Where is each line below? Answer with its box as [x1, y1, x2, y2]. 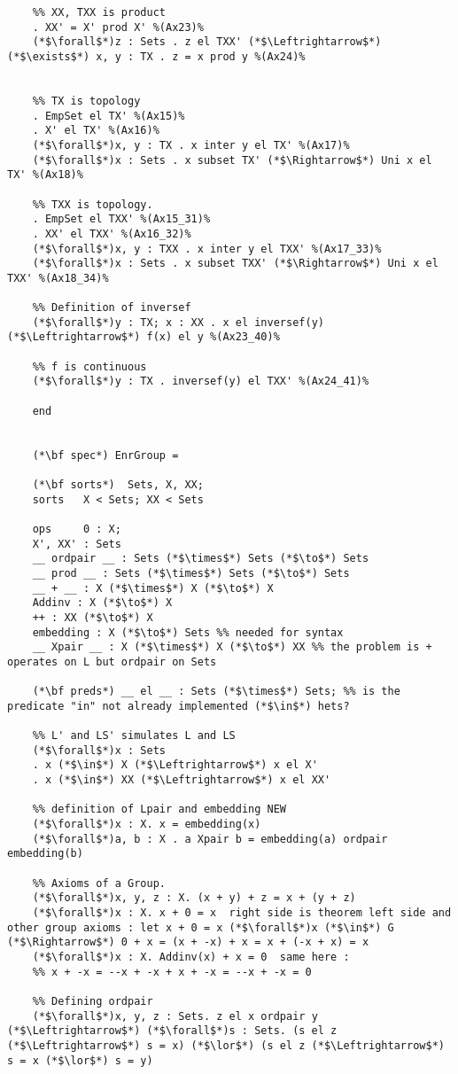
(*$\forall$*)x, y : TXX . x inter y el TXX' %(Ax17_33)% [32, 242, 382, 255]
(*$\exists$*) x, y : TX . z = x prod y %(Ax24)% [7, 50, 306, 63]
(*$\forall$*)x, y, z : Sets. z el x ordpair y [32, 1009, 318, 1023]
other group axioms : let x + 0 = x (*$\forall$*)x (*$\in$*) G [7, 921, 394, 934]
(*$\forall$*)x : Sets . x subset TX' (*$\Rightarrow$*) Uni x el [32, 153, 432, 167]
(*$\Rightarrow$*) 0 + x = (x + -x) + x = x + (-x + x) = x [7, 936, 369, 949]
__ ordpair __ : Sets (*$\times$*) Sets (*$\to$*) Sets [32, 552, 369, 565]
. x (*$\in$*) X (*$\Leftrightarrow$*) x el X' [32, 759, 318, 772]
